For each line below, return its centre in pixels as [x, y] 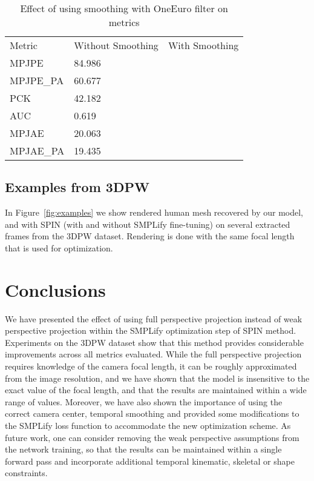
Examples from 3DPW [77, 187]
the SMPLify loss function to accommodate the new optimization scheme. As [148, 426]
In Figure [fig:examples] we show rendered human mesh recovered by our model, [154, 212]
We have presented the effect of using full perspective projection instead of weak [154, 318]
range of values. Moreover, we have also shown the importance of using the [144, 401]
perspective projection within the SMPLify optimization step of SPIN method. [151, 330]
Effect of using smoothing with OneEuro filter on [124, 8]
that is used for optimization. [59, 247]
